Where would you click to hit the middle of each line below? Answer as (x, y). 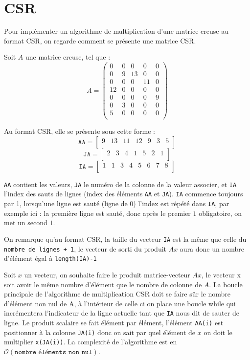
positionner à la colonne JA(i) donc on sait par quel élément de (100, 332)
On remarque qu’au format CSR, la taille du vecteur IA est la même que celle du (125, 239)
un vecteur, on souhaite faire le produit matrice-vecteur (107, 274)
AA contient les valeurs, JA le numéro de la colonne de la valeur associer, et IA (120, 184)
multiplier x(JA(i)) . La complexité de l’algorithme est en (91, 342)
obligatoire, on (220, 213)
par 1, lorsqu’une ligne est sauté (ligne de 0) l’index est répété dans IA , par (117, 203)
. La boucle (226, 284)
